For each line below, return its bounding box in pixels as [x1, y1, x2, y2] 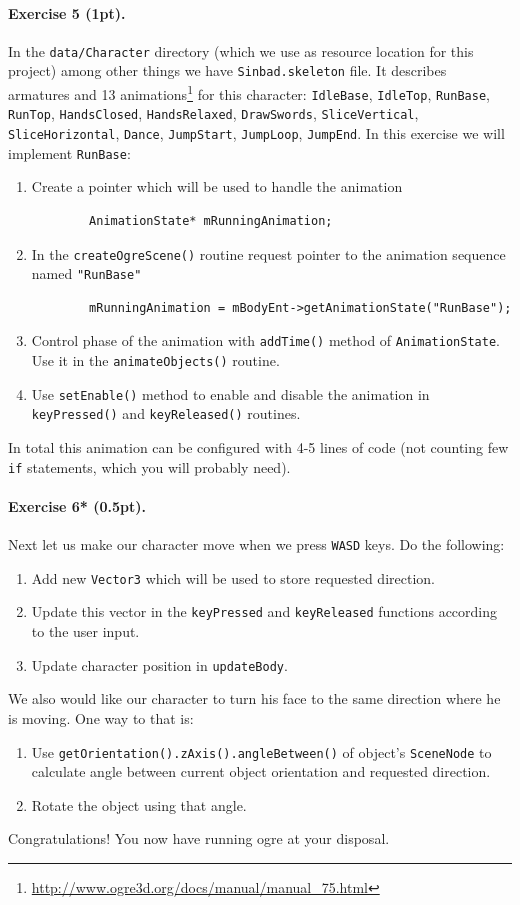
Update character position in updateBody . [31, 654, 288, 675]
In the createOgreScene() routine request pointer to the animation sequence [31, 243, 506, 264]
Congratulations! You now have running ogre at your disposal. [8, 828, 390, 849]
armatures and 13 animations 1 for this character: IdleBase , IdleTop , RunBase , [8, 81, 490, 104]
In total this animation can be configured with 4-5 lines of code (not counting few [8, 437, 509, 458]
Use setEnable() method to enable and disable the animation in [31, 383, 430, 404]
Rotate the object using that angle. [31, 794, 247, 815]
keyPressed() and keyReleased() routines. [31, 403, 301, 424]
